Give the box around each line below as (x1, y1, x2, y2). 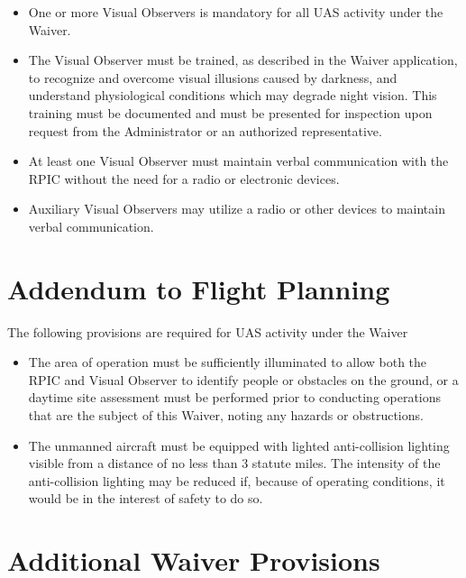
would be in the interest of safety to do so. (28, 489, 263, 508)
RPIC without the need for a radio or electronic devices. (28, 169, 340, 188)
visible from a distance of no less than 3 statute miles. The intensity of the (28, 454, 441, 472)
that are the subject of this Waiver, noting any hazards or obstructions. (28, 406, 424, 425)
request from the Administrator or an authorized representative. (28, 121, 382, 140)
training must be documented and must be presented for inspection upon (28, 103, 433, 122)
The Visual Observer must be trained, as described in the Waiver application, (28, 50, 458, 69)
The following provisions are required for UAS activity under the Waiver (7, 322, 408, 341)
